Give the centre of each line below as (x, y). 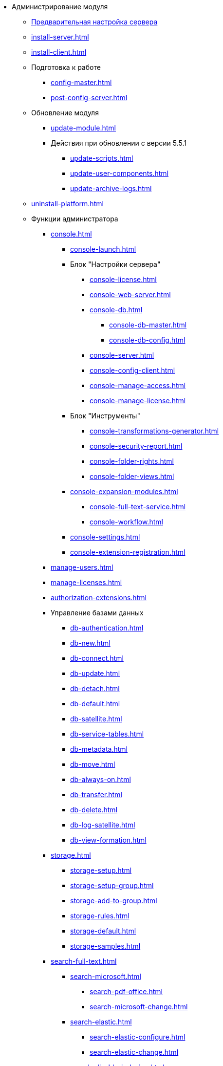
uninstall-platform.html (67, 204)
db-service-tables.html (107, 734)
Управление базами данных (97, 613)
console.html (71, 234)
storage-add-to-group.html (114, 901)
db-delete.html (94, 810)
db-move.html (93, 764)
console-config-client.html (132, 370)
